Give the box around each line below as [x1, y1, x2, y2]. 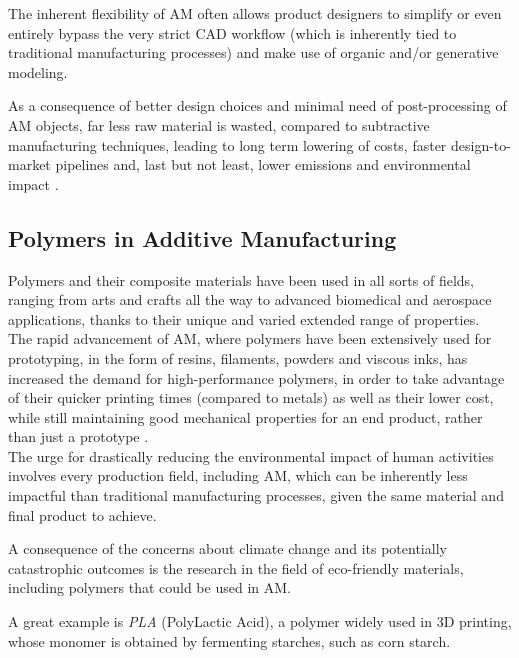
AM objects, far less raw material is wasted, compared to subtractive [8, 114, 430, 135]
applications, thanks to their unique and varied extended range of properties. [8, 308, 480, 329]
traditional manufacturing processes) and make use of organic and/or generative [8, 42, 499, 63]
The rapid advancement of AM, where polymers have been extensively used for [8, 328, 492, 349]
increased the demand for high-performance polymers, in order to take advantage [8, 367, 505, 388]
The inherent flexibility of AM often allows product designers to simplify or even [8, 3, 502, 23]
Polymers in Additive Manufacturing [8, 222, 397, 253]
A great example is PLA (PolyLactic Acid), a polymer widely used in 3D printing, [8, 611, 512, 632]
